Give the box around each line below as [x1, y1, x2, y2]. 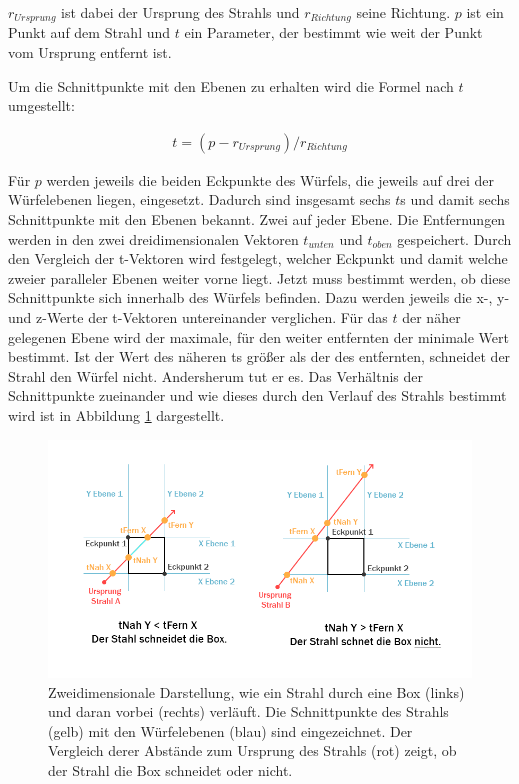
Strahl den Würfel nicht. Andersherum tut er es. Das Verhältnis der [8, 365, 423, 386]
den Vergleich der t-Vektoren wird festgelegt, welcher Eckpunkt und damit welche [8, 248, 508, 269]
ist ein [466, 2, 504, 22]
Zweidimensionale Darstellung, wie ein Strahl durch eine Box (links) [48, 681, 465, 702]
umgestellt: [8, 95, 75, 116]
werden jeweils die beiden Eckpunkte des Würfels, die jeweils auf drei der [46, 169, 494, 190]
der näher [402, 307, 461, 328]
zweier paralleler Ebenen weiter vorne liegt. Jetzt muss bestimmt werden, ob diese [8, 267, 511, 288]
